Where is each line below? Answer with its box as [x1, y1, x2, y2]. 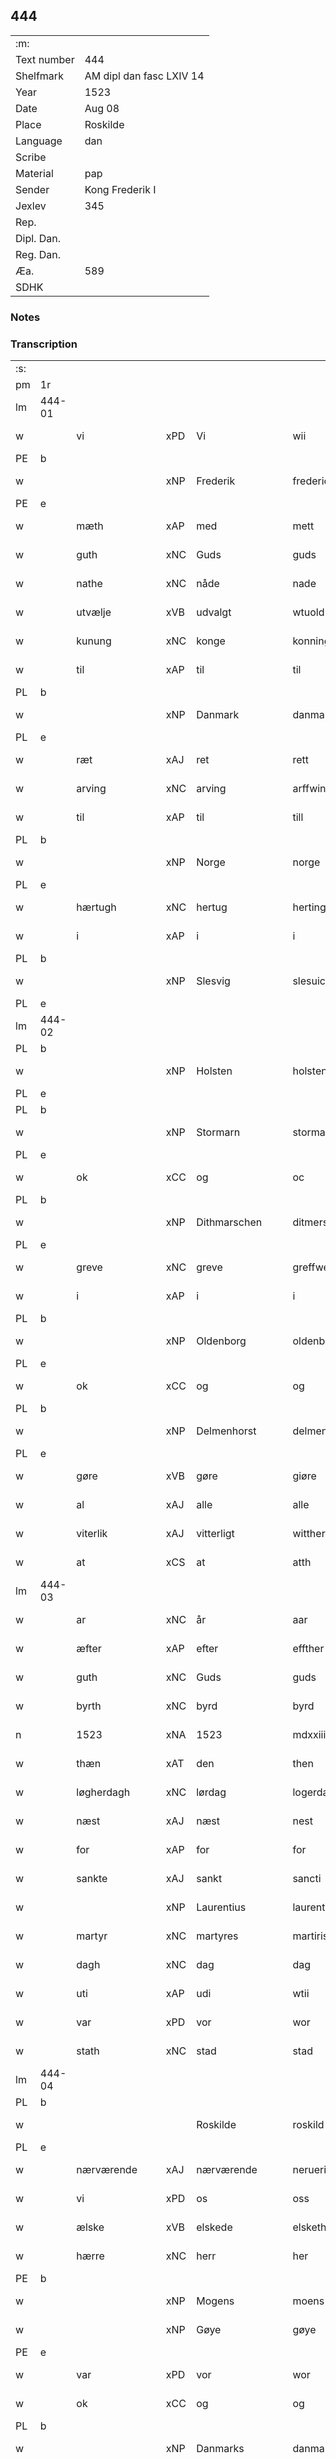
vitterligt [196, 1527, 235, 1541]
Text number [15, 52, 75, 66]
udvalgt [196, 605, 232, 619]
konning [292, 634, 331, 648]
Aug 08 [84, 101, 120, 115]
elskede [196, 2220, 233, 2234]
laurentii [292, 1900, 331, 1914]
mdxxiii [292, 1728, 327, 1742]
